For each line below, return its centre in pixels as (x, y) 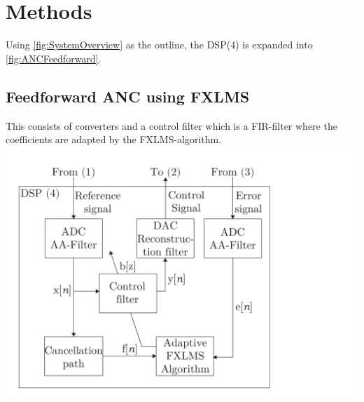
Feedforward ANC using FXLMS (128, 96)
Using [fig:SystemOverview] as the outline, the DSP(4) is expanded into (159, 45)
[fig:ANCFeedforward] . (54, 58)
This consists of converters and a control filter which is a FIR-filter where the (171, 125)
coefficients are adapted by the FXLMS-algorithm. (114, 139)
